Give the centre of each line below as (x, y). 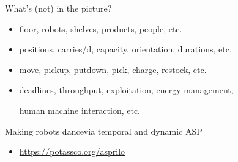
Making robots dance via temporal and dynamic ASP (104, 131)
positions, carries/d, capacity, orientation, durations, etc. (125, 49)
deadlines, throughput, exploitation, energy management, (126, 90)
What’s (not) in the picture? (58, 8)
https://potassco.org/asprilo (72, 151)
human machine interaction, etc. (80, 110)
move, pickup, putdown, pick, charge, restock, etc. (113, 69)
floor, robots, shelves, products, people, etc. (101, 28)
